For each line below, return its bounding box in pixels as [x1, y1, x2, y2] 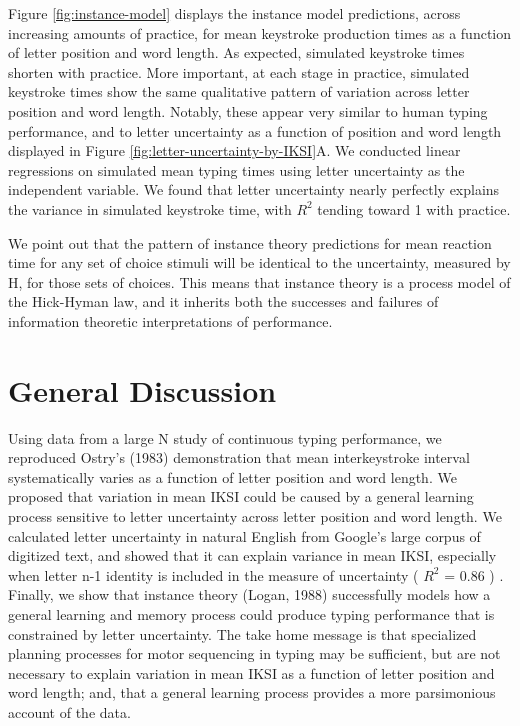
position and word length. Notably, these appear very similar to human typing [8, 100, 488, 121]
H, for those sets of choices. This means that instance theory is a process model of [8, 271, 511, 292]
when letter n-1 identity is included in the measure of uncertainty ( [8, 564, 419, 585]
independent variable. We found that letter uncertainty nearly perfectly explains [8, 179, 500, 200]
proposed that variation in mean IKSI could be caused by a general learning [8, 486, 474, 507]
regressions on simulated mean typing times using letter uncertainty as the [8, 159, 465, 180]
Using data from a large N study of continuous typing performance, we [8, 427, 442, 448]
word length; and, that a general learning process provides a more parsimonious [8, 682, 496, 703]
